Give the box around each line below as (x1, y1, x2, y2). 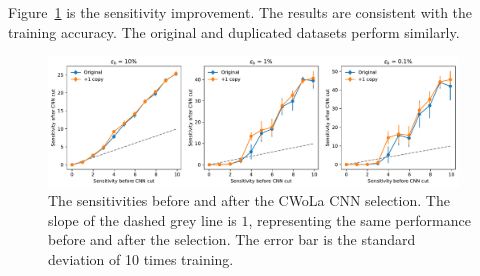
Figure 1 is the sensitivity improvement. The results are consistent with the (8, 2, 473, 22)
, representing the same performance (248, 209, 471, 230)
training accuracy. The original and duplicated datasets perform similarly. (8, 21, 460, 42)
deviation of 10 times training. (48, 249, 234, 270)
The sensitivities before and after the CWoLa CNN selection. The (48, 190, 450, 211)
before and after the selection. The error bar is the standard (48, 229, 416, 250)
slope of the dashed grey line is (48, 209, 237, 230)
